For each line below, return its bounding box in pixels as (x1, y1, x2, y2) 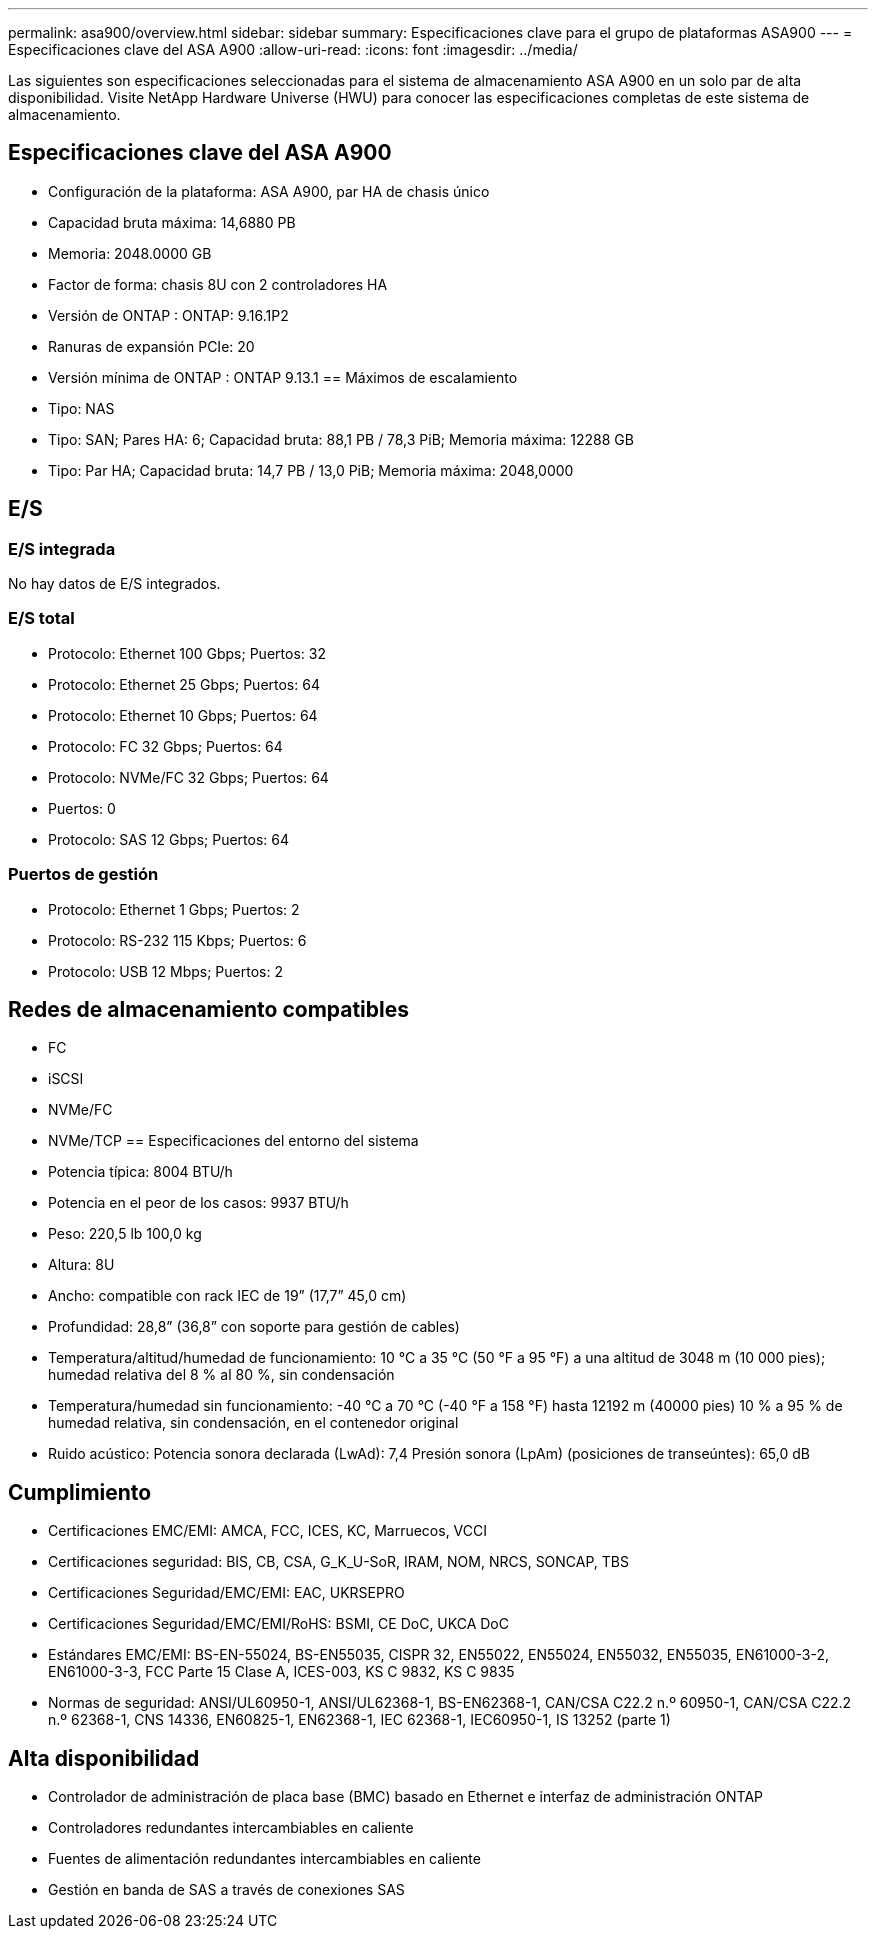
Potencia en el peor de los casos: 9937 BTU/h (48, 1194, 349, 1212)
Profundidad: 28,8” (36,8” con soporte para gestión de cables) (48, 1318, 460, 1336)
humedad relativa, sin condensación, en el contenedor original (48, 1414, 459, 1432)
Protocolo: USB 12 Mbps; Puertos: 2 (48, 962, 283, 980)
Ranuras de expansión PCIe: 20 (48, 337, 255, 355)
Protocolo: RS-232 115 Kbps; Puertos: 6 (48, 931, 307, 949)
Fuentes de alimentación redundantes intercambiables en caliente (48, 1850, 481, 1868)
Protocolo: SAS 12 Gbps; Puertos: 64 (48, 830, 290, 848)
